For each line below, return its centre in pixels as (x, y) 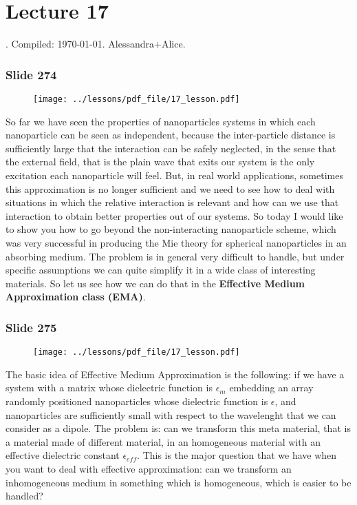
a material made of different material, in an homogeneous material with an (163, 441)
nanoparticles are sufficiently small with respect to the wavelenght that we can (171, 414)
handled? (24, 496)
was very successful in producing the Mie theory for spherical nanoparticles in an (176, 242)
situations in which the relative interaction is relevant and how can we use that (172, 202)
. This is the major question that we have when (237, 455)
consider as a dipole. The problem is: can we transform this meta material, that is (178, 428)
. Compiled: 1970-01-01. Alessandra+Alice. (96, 44)
